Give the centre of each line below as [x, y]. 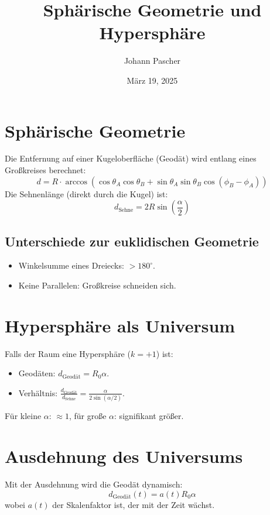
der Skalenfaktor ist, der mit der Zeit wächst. [134, 504]
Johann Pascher [152, 61]
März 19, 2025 [152, 80]
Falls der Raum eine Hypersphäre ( [68, 353]
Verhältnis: [38, 392]
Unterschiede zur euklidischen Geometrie [132, 241]
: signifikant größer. [149, 416]
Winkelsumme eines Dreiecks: [71, 265]
